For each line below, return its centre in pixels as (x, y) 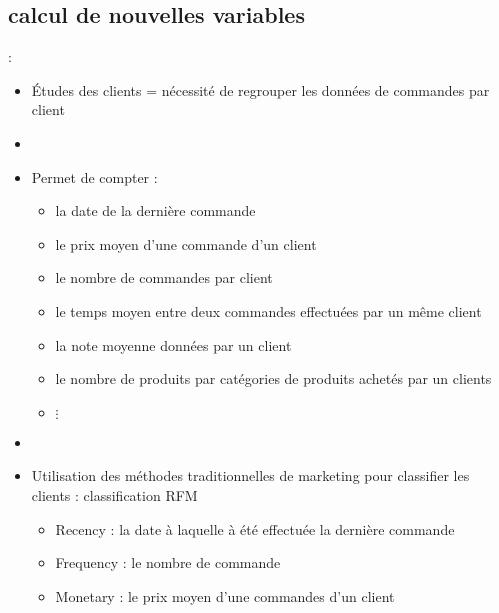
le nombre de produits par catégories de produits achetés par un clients (273, 378)
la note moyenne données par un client (173, 344)
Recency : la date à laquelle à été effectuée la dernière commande (255, 528)
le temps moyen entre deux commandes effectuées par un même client (268, 310)
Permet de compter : (94, 176)
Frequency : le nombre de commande (168, 562)
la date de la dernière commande (155, 210)
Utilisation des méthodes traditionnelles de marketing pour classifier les (250, 475)
